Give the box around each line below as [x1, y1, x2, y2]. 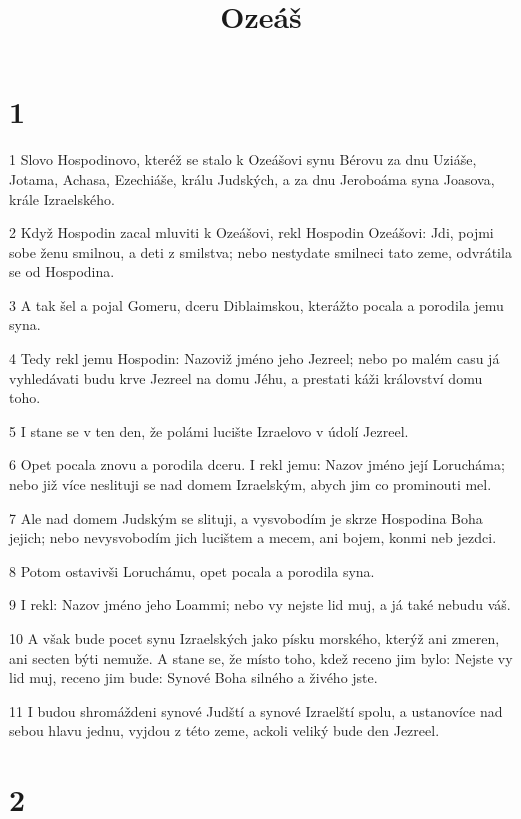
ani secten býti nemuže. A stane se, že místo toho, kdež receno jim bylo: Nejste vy [9, 647, 513, 668]
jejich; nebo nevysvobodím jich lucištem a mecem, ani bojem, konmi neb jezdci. [9, 527, 497, 548]
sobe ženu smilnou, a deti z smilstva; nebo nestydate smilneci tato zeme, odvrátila [9, 241, 512, 262]
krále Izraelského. [9, 188, 115, 209]
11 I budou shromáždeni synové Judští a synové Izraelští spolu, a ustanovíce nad [9, 700, 503, 721]
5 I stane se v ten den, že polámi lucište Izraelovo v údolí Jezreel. [9, 420, 409, 441]
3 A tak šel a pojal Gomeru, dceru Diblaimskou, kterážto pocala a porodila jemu [9, 294, 504, 315]
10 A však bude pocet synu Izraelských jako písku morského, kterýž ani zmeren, [9, 628, 500, 648]
